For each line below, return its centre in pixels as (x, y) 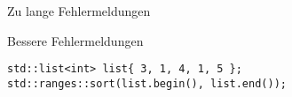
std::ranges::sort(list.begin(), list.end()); (147, 83)
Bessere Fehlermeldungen (75, 40)
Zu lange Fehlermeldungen (79, 11)
